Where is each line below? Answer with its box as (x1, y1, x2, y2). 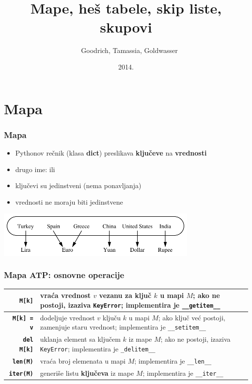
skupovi (100, 17, 152, 37)
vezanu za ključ (99, 290, 152, 300)
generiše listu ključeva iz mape (40, 367, 134, 378)
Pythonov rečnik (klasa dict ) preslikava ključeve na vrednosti (15, 147, 207, 157)
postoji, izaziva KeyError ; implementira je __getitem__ (40, 299, 220, 310)
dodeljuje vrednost (40, 312, 95, 322)
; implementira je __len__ (134, 355, 212, 366)
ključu (102, 312, 121, 322)
